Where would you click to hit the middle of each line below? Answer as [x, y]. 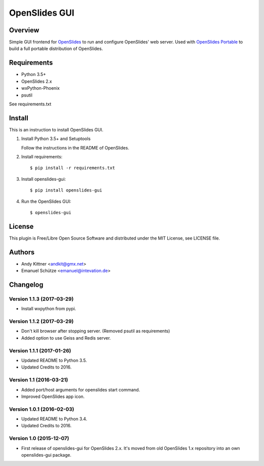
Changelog [26, 284]
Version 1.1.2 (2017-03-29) [41, 321]
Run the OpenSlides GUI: [46, 201]
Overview [24, 30]
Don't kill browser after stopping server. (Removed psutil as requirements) [96, 331]
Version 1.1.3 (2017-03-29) [41, 299]
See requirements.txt [30, 104]
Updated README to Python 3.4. [54, 419]
